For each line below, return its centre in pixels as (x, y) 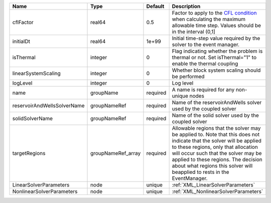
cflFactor (23, 22)
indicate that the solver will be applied (217, 141)
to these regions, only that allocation (215, 147)
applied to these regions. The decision (217, 159)
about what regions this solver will (212, 166)
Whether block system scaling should (216, 70)
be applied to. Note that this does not (216, 134)
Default (155, 6)
